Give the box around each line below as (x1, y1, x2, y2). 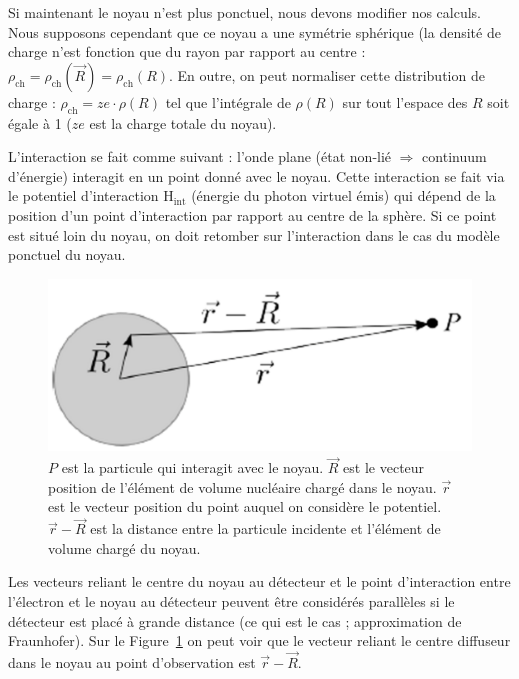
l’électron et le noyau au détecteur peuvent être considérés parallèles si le (8, 590, 455, 611)
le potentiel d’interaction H (8, 185, 174, 206)
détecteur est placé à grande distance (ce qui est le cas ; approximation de (8, 610, 462, 631)
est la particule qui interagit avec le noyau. (61, 457, 324, 478)
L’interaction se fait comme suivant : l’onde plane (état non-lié (8, 146, 392, 167)
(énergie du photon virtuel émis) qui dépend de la (191, 185, 496, 206)
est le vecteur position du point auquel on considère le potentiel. (48, 496, 442, 517)
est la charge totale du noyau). (89, 112, 277, 133)
